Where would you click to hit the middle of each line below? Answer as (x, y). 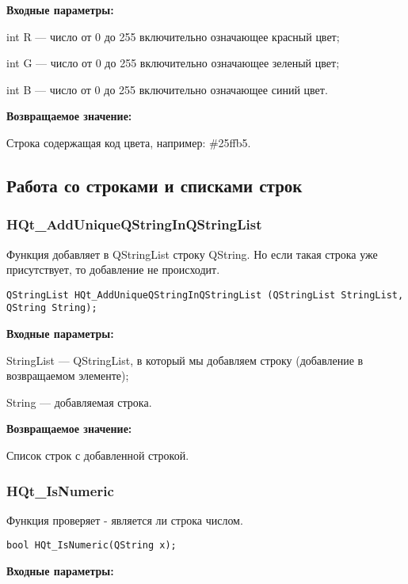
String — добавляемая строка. (79, 402)
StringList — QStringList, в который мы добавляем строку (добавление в (185, 360)
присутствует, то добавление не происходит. (113, 269)
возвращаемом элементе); (68, 375)
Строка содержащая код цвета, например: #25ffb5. (129, 142)
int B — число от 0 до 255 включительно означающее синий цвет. (167, 89)
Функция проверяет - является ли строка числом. (125, 520)
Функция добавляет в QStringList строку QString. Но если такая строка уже (192, 254)
